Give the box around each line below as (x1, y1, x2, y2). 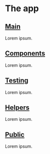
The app (5, 3, 39, 14)
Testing (5, 77, 29, 85)
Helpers (5, 103, 30, 112)
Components (5, 49, 45, 58)
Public (5, 130, 25, 139)
